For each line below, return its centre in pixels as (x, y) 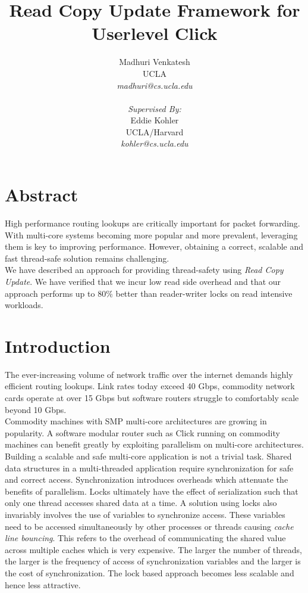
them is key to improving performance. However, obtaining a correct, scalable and (154, 246)
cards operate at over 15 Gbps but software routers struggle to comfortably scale (152, 398)
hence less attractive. (43, 584)
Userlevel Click (155, 33)
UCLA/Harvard (155, 131)
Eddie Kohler (155, 120)
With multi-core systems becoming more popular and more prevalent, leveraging (151, 235)
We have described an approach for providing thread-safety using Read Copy (144, 270)
